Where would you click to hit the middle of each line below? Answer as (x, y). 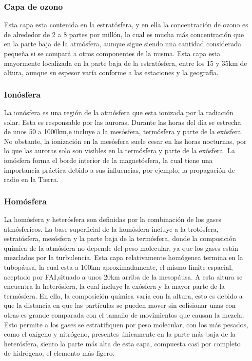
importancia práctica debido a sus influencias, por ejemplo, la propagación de (119, 170)
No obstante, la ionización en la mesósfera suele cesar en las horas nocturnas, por (125, 141)
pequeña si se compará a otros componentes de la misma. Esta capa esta (112, 53)
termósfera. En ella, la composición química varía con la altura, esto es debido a (123, 295)
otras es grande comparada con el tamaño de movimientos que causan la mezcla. (124, 314)
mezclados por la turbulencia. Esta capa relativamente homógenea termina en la (124, 257)
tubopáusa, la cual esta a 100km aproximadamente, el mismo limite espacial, (118, 267)
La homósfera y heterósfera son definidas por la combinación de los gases (113, 219)
